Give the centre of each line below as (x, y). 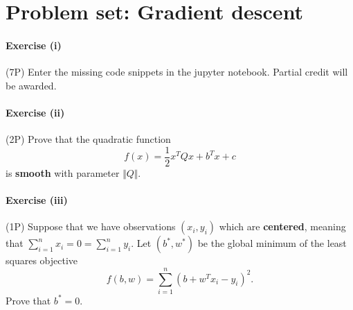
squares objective (42, 260)
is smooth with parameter (63, 172)
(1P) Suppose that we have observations (91, 226)
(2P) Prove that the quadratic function (88, 139)
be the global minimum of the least (272, 243)
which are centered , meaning (282, 226)
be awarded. (31, 85)
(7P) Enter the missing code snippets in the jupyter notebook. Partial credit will (177, 72)
